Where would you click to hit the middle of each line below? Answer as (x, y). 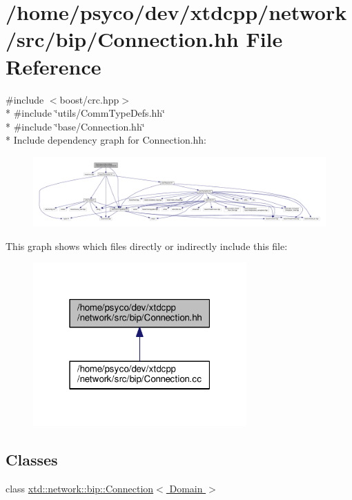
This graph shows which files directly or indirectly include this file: (147, 246)
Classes (32, 460)
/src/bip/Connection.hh (122, 39)
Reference (53, 66)
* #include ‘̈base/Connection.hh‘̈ (75, 126)
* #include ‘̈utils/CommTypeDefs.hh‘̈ (85, 113)
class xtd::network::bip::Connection (80, 488)
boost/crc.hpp (89, 99)
